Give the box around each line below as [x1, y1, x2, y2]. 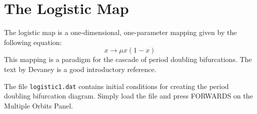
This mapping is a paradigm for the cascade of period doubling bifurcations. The [4, 54, 252, 64]
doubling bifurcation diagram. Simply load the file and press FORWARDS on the [4, 90, 253, 101]
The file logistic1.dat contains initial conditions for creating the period [4, 80, 229, 91]
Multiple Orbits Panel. [4, 100, 73, 110]
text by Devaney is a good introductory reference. [4, 63, 156, 74]
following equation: [4, 36, 62, 47]
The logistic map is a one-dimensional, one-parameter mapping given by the [4, 27, 237, 37]
